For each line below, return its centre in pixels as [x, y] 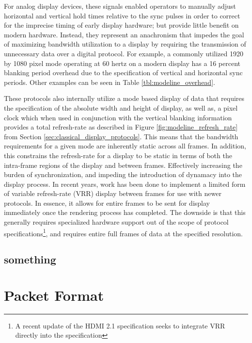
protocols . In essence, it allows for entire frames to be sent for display [107, 203]
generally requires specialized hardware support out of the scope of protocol [116, 222]
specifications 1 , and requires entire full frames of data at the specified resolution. [124, 232]
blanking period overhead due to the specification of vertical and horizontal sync [123, 73]
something [30, 259]
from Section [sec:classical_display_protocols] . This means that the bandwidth [121, 136]
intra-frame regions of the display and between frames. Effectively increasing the [123, 165]
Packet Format [54, 295]
